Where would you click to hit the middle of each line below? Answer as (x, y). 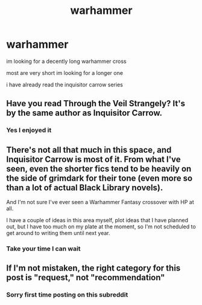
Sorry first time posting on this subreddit (67, 295)
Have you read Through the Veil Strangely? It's (96, 104)
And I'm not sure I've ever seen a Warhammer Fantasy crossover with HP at (100, 202)
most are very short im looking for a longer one (65, 72)
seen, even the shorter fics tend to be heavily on (99, 169)
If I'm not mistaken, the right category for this (93, 268)
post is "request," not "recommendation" (86, 278)
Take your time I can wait (43, 248)
